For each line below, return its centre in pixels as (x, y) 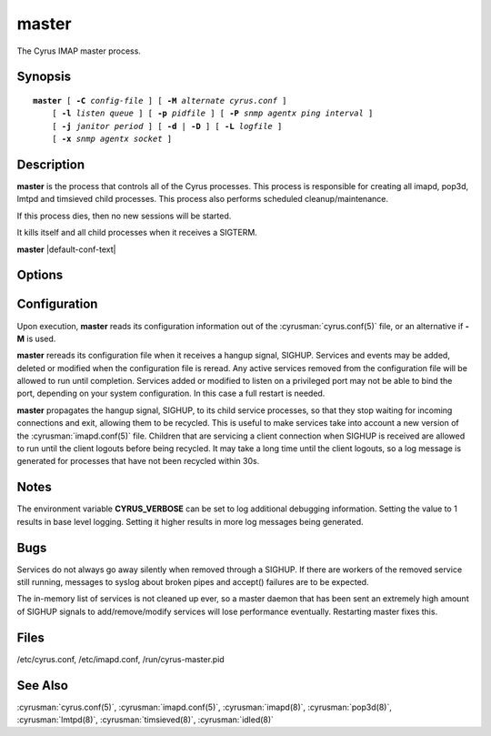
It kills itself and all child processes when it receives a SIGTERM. (137, 233)
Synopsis (44, 77)
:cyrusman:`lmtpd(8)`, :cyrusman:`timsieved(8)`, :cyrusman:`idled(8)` (145, 720)
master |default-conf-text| (66, 249)
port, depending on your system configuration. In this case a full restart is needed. (171, 393)
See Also (42, 686)
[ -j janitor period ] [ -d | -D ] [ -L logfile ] (167, 126)
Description (51, 164)
